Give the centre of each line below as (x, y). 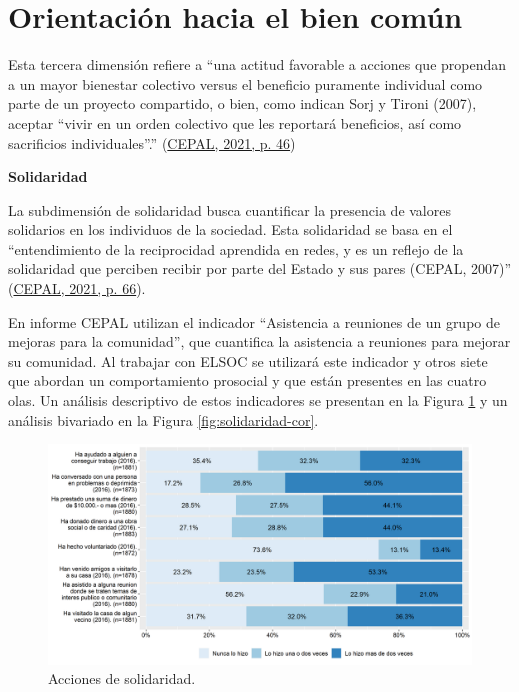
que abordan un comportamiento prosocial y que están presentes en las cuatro (247, 380)
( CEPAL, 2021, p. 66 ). (77, 288)
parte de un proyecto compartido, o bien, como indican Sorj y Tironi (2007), (242, 103)
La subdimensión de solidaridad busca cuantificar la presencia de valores (229, 209)
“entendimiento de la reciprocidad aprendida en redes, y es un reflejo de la (236, 248)
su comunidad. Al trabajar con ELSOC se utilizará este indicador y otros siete (248, 360)
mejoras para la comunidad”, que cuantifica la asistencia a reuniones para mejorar (259, 341)
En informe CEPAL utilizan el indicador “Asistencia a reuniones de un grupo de (254, 321)
